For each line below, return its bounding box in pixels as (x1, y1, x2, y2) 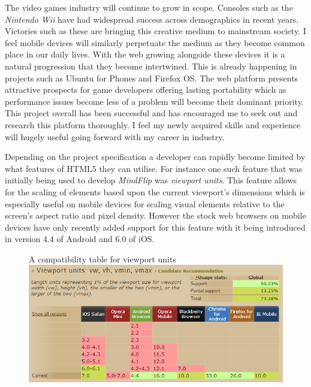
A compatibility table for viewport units (29, 252, 176, 265)
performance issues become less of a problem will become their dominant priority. (5, 95, 304, 107)
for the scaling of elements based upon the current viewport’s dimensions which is (5, 185, 305, 198)
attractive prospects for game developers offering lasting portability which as (5, 83, 286, 96)
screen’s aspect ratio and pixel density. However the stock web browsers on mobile (5, 209, 306, 222)
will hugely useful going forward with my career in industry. (5, 130, 225, 143)
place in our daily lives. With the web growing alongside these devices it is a (5, 48, 285, 61)
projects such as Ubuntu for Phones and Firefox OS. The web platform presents (5, 71, 298, 84)
